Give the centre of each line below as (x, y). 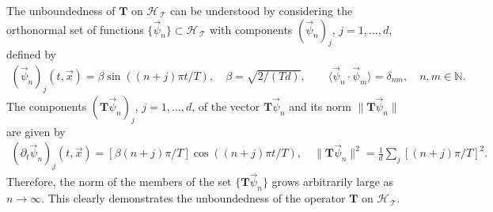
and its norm (320, 106)
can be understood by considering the (262, 10)
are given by (36, 131)
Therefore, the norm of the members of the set (119, 182)
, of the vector (226, 106)
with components (251, 29)
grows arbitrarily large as (333, 182)
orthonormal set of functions (75, 29)
